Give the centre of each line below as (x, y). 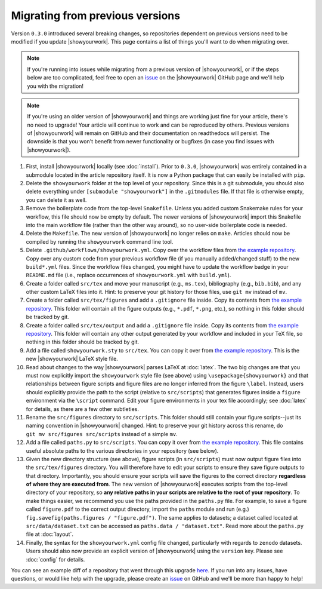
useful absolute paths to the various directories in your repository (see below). (122, 450)
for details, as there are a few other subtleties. (83, 409)
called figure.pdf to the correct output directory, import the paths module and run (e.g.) (138, 509)
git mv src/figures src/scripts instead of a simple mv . (102, 434)
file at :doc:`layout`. (50, 534)
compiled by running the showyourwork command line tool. (100, 241)
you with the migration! (55, 86)
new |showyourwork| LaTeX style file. (72, 359)
